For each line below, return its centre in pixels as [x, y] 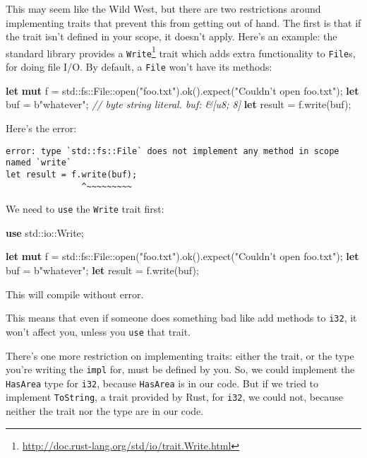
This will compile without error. [75, 294]
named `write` [39, 163]
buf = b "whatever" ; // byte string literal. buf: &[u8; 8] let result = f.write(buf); [179, 104]
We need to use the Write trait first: [85, 209]
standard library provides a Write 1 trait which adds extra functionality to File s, [181, 52]
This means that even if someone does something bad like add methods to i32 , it [181, 318]
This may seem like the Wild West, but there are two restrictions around [163, 8]
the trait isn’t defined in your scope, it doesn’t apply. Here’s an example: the [172, 36]
